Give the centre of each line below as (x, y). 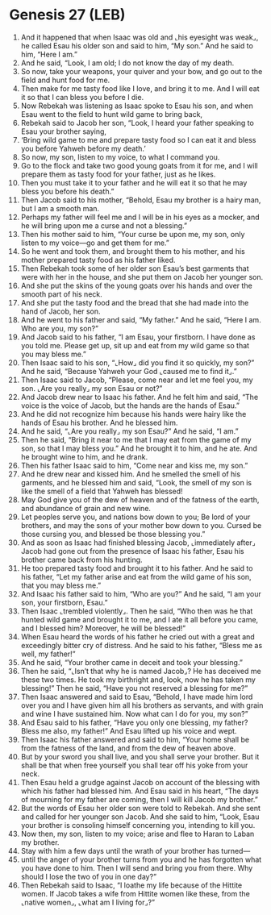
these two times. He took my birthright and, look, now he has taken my (138, 680)
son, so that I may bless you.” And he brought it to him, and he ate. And (139, 448)
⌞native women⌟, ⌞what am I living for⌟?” (88, 902)
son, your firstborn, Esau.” (64, 602)
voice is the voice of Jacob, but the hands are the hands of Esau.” (130, 406)
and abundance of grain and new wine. (86, 508)
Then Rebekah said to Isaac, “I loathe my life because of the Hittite (131, 885)
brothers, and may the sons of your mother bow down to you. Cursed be (141, 525)
